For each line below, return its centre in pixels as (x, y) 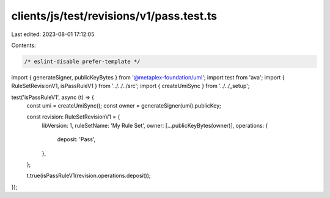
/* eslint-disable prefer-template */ (82, 61)
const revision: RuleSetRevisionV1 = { (73, 117)
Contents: (24, 45)
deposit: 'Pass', (76, 139)
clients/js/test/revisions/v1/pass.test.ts (114, 16)
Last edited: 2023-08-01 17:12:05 (53, 34)
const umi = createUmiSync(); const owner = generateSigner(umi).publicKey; (124, 106)
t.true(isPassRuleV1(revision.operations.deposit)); (89, 176)
